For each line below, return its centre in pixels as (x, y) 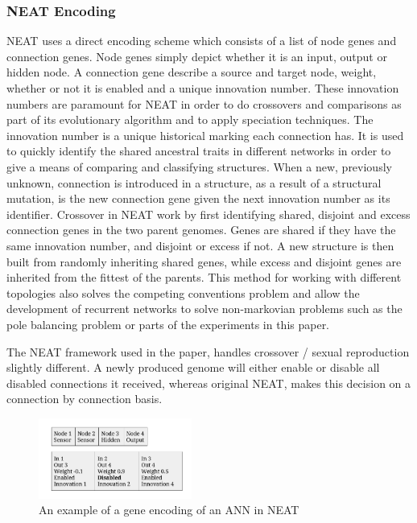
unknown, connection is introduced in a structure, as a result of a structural (194, 182)
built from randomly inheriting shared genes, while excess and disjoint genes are (204, 261)
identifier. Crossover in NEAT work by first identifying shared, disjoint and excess (208, 214)
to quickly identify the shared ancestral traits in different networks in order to (199, 151)
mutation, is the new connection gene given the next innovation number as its (198, 198)
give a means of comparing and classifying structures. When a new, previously (199, 166)
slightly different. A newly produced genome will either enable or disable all (193, 367)
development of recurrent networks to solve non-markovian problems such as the (204, 309)
